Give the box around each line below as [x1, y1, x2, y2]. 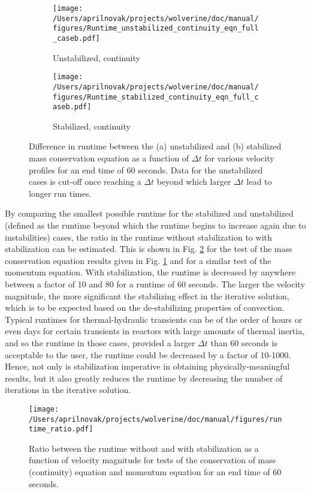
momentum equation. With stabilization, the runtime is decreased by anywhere [5, 266, 295, 278]
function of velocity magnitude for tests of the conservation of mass [29, 454, 276, 466]
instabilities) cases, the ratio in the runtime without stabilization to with [5, 230, 272, 243]
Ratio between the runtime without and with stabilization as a [29, 442, 259, 454]
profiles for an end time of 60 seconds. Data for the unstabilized [29, 163, 263, 176]
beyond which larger [156, 175, 231, 188]
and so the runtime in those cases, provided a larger [5, 336, 195, 349]
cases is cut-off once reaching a [29, 175, 141, 188]
